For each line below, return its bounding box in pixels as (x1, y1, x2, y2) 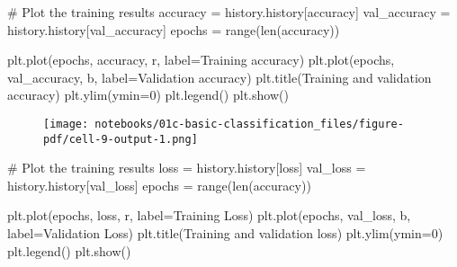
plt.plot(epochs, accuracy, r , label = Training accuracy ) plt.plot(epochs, (7, 50, 395, 69)
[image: (43, 117, 89, 130)
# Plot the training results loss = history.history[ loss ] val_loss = (7, 158, 366, 177)
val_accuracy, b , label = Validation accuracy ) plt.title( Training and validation (7, 67, 432, 86)
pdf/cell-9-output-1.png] (43, 132, 198, 146)
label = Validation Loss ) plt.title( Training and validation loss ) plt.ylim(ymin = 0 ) (7, 224, 444, 243)
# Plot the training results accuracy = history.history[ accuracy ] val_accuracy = (7, 3, 451, 21)
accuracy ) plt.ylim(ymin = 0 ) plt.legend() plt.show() (7, 85, 289, 104)
